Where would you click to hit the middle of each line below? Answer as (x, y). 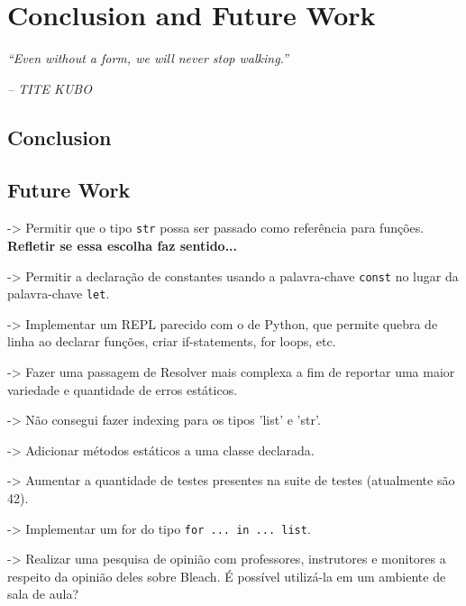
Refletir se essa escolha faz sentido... (123, 245)
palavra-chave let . (59, 294)
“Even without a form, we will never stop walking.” (148, 58)
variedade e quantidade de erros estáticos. (123, 389)
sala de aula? (43, 594)
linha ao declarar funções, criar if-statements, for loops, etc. (172, 341)
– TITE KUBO (50, 88)
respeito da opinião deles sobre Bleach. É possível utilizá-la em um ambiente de (227, 576)
